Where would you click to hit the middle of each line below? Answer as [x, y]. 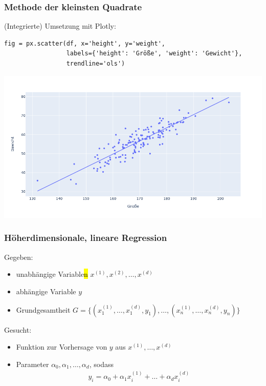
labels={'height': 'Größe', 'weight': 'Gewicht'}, [154, 54]
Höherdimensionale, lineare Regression [86, 238]
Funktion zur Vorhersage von [62, 347]
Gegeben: [19, 257]
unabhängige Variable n [52, 274]
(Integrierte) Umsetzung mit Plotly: [60, 26]
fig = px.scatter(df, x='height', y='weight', [85, 43]
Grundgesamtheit [43, 309]
